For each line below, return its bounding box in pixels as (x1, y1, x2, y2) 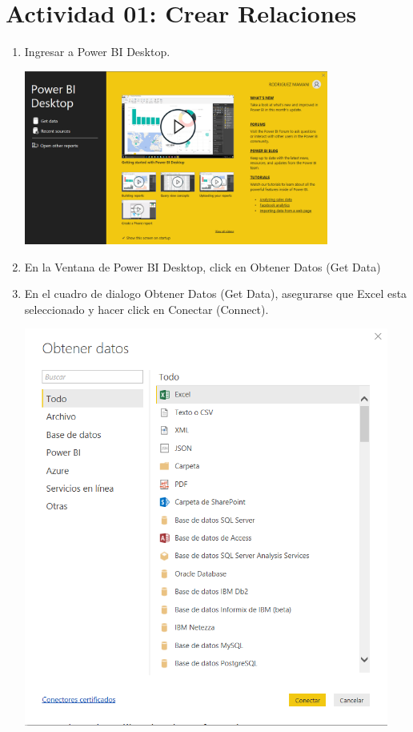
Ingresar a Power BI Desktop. (24, 43, 170, 60)
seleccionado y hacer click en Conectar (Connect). (24, 300, 269, 317)
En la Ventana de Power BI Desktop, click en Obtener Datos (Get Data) (24, 258, 381, 275)
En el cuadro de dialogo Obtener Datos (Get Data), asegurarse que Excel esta (24, 285, 407, 302)
